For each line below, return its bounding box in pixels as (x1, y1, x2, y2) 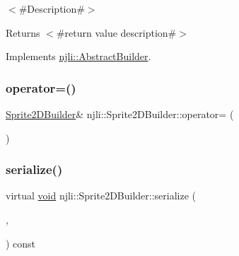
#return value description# (56, 25, 177, 40)
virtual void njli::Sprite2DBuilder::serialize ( (6, 188, 197, 203)
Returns (6, 25, 40, 40)
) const (6, 235, 36, 250)
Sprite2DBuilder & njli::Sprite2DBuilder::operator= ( (6, 107, 234, 121)
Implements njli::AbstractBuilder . (6, 49, 151, 64)
